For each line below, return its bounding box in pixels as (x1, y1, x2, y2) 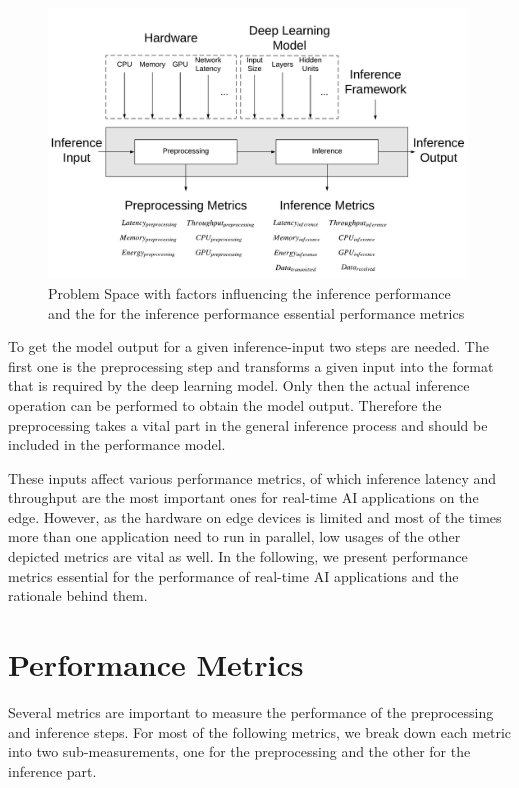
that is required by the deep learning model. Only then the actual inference (8, 375, 470, 396)
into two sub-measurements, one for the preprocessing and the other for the (8, 741, 471, 762)
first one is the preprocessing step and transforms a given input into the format (8, 355, 494, 376)
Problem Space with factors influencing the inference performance (48, 282, 451, 303)
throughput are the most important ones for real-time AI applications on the (8, 487, 479, 508)
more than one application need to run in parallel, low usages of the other (8, 526, 461, 547)
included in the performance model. (8, 434, 226, 455)
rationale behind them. (8, 585, 148, 606)
